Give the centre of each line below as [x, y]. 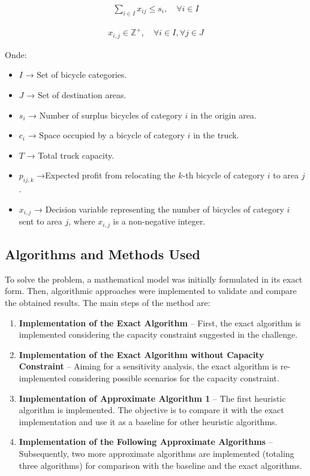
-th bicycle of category [224, 175]
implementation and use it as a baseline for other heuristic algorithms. [148, 421]
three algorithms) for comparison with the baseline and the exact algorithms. [160, 465]
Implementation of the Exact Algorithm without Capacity [142, 354]
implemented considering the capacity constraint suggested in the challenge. [158, 334]
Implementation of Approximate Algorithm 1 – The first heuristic [152, 398]
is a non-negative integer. [159, 221]
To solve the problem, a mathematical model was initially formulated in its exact [154, 279]
